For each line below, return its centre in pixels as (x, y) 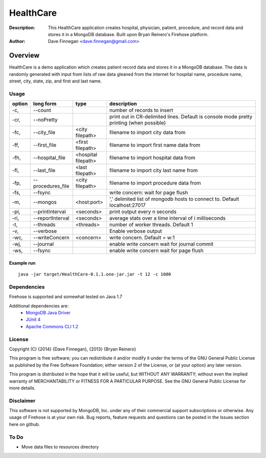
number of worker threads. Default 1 (151, 225)
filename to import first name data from (155, 145)
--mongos (45, 202)
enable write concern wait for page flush (156, 251)
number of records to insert (141, 110)
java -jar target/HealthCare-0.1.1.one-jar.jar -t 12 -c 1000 (95, 274)
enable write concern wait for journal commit (161, 244)
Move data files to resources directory (60, 447)
